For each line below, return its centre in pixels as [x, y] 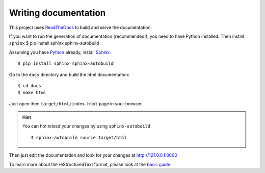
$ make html [32, 93]
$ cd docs [29, 86]
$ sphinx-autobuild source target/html [79, 137]
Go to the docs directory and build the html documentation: [69, 74]
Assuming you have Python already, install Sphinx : [60, 52]
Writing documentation [57, 13]
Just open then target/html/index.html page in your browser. [76, 103]
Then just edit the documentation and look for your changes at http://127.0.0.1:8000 [93, 155]
